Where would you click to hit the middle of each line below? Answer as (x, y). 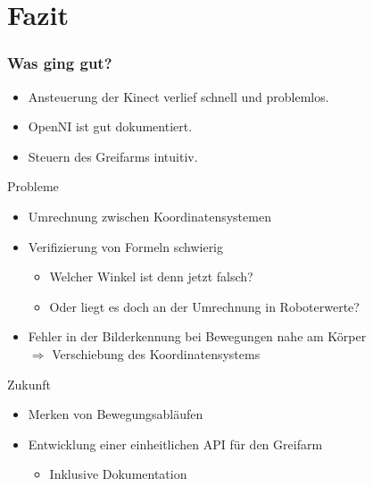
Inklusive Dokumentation (118, 474)
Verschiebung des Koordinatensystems (156, 353)
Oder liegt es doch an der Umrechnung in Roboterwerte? (204, 306)
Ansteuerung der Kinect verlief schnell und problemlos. (178, 96)
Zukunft (29, 384)
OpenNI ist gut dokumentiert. (110, 126)
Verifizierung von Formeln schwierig (126, 246)
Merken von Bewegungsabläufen (116, 414)
